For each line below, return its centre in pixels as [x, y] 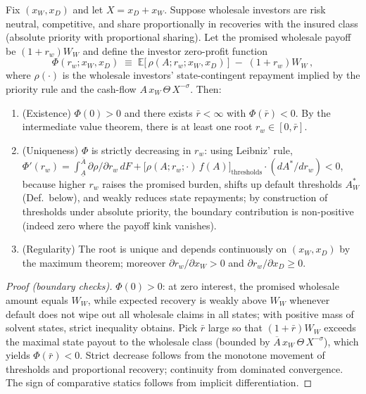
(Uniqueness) [50, 150]
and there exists [158, 112]
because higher [54, 183]
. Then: [206, 88]
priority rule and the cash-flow [71, 88]
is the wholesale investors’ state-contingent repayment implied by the [211, 75]
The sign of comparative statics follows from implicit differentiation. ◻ [159, 382]
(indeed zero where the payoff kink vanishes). [119, 225]
